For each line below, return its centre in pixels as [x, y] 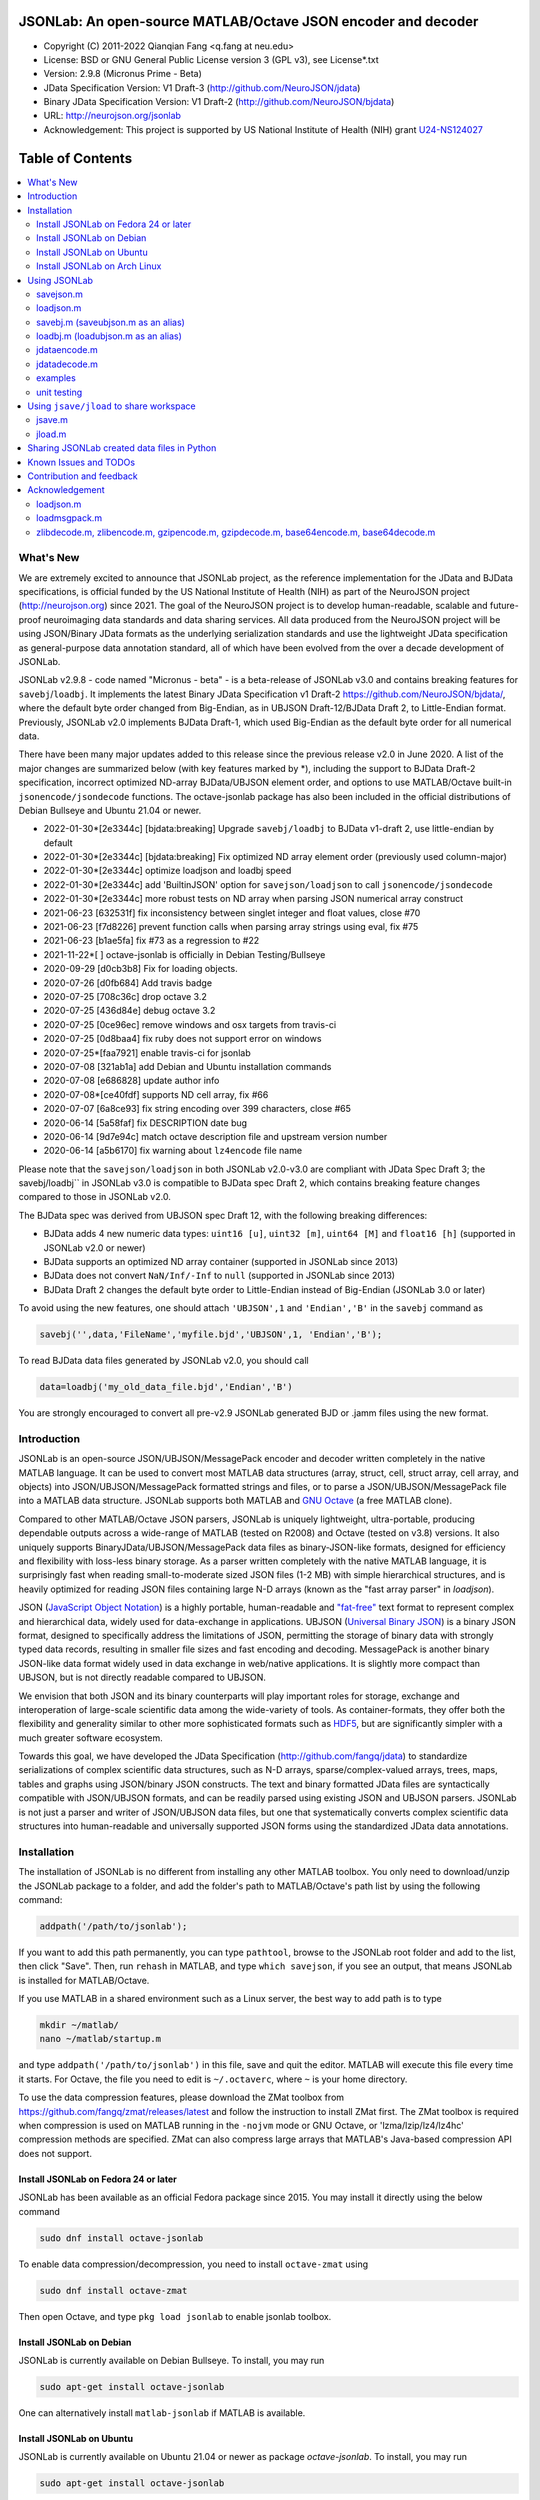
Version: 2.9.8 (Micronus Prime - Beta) [122, 74]
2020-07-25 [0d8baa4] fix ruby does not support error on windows [182, 1039]
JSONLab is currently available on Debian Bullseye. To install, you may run [171, 2360]
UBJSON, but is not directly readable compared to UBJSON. [142, 1677]
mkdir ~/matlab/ [79, 2025]
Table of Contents [75, 158]
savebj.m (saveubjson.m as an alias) [110, 322]
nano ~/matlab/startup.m [100, 2039]
